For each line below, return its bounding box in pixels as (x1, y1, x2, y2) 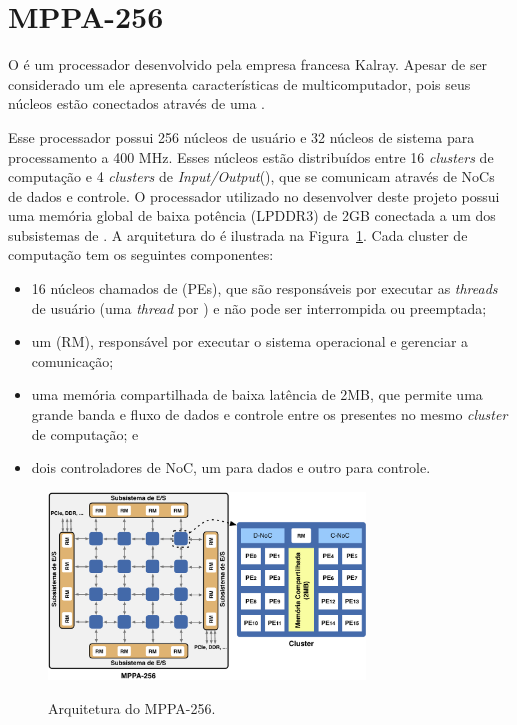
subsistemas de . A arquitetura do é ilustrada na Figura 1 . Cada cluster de (8, 224, 468, 245)
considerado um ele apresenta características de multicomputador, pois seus (8, 73, 471, 94)
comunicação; (31, 350, 114, 371)
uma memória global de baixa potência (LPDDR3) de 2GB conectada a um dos (8, 205, 496, 226)
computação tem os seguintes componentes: (8, 244, 274, 265)
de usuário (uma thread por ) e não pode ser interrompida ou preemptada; (31, 297, 487, 318)
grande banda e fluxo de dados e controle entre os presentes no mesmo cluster (31, 404, 508, 425)
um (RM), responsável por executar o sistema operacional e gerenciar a (31, 331, 469, 352)
